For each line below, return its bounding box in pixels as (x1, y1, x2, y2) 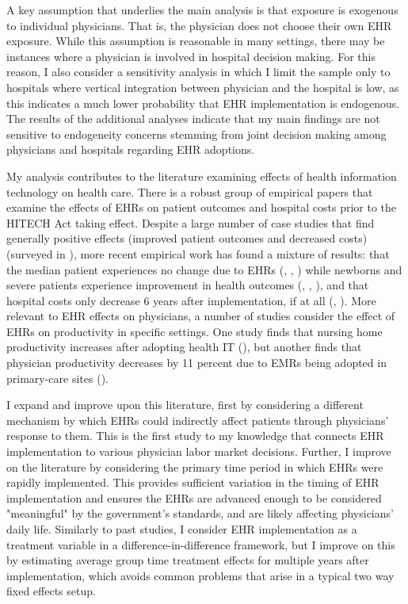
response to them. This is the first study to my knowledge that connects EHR (6, 427, 384, 444)
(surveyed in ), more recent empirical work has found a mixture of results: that (6, 245, 390, 262)
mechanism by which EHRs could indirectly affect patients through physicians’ (6, 411, 389, 428)
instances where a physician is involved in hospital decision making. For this (6, 48, 376, 64)
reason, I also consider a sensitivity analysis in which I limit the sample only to (6, 63, 391, 80)
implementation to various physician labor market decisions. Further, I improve (6, 443, 391, 460)
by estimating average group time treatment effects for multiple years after (6, 552, 369, 568)
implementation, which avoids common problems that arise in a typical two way (6, 567, 395, 583)
